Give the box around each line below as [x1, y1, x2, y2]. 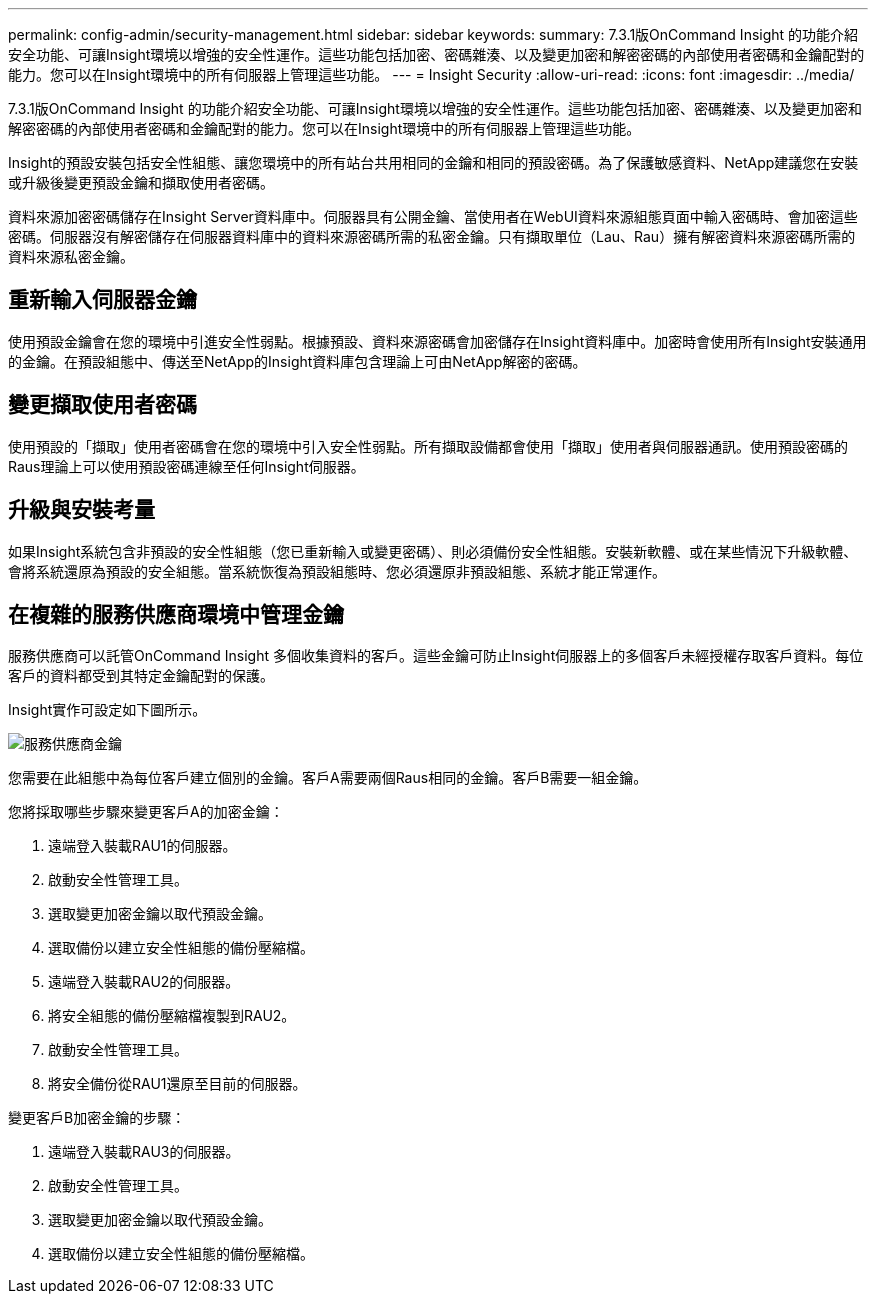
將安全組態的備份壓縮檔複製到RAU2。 [48, 1007, 296, 1025]
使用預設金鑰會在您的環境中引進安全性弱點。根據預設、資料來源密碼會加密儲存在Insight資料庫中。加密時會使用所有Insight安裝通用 [8, 332, 867, 350]
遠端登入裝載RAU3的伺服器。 [48, 1143, 240, 1161]
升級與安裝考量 [8, 497, 155, 523]
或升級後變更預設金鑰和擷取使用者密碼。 [8, 174, 274, 191]
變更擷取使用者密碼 [8, 392, 197, 418]
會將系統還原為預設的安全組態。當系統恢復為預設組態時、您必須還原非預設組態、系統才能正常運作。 [8, 562, 666, 580]
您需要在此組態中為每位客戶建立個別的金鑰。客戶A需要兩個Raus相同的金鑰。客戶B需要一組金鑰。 [8, 769, 648, 787]
